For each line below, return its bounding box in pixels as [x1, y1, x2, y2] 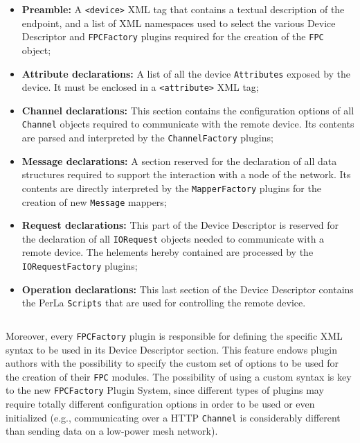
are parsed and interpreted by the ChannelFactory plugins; [21, 130, 273, 145]
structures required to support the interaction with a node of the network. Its [21, 167, 351, 182]
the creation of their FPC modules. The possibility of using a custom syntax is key [6, 369, 352, 383]
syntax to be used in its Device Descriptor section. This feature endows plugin [6, 342, 337, 356]
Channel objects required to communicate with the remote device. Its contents [21, 116, 354, 131]
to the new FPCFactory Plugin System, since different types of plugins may [6, 383, 324, 397]
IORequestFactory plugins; [21, 259, 138, 273]
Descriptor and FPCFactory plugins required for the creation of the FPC [21, 29, 324, 44]
